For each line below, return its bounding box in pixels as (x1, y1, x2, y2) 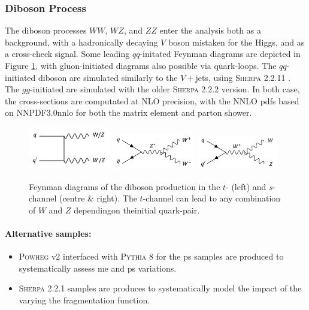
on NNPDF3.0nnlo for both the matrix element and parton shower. (5, 106, 252, 119)
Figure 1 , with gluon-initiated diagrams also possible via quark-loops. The (5, 59, 277, 71)
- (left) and (226, 180, 266, 192)
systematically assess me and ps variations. (19, 261, 177, 274)
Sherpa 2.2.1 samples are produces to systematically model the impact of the (19, 282, 302, 294)
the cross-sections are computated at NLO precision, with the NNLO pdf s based (5, 94, 299, 107)
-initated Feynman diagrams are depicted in (140, 47, 301, 60)
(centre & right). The (59, 192, 137, 204)
